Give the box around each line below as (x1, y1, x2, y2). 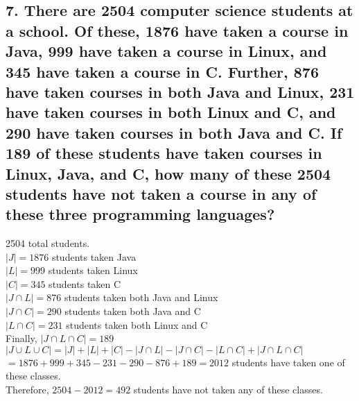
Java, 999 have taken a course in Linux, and (6, 40, 327, 62)
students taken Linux (48, 263, 138, 278)
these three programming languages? (6, 203, 275, 225)
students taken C (49, 276, 121, 291)
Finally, (6, 331, 37, 345)
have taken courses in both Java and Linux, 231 (6, 80, 355, 102)
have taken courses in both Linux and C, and (6, 101, 336, 123)
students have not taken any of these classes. (133, 382, 323, 397)
